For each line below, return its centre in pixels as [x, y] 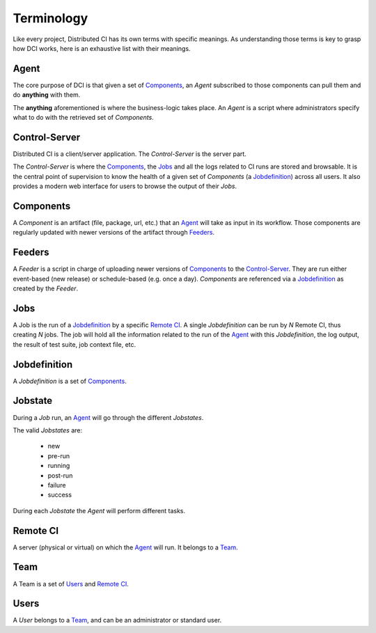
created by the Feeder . [46, 288]
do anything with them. [47, 95]
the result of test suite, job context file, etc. [75, 344]
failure [57, 485]
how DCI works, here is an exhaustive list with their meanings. [102, 48]
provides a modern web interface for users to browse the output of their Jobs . [125, 186]
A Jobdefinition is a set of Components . [70, 381]
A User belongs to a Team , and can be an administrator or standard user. [117, 620]
